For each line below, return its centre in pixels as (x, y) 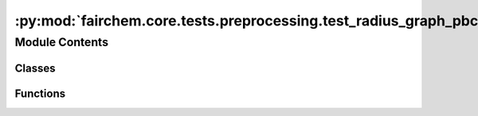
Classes (35, 68)
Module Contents (62, 42)
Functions (40, 93)
